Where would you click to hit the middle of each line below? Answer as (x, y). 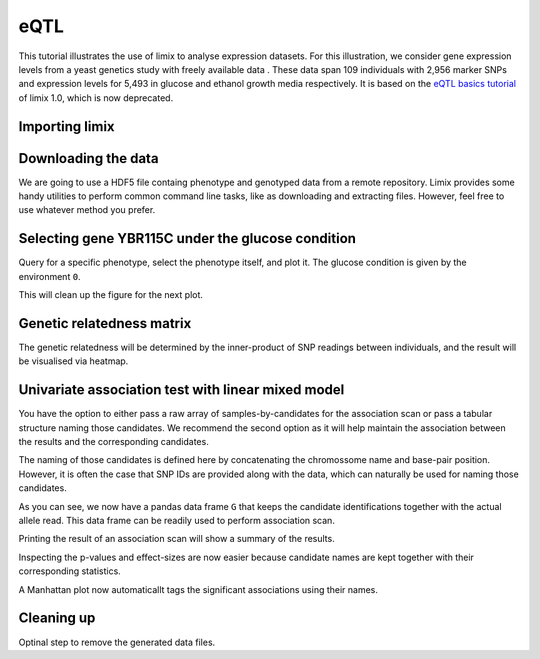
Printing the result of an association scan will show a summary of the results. (176, 539)
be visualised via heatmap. (73, 361)
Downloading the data (88, 158)
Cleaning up (57, 618)
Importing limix (66, 126)
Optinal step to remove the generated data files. (117, 642)
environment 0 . (49, 276)
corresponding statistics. (70, 571)
